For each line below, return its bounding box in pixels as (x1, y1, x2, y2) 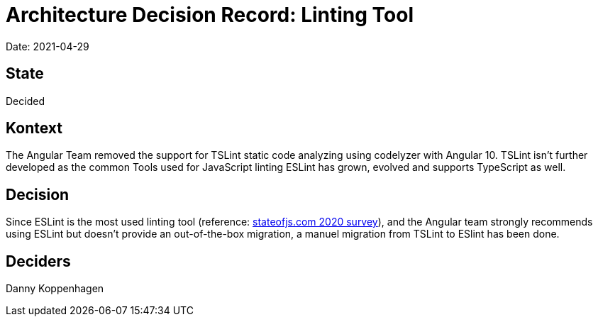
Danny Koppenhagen (6, 282, 104, 295)
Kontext (6, 119, 62, 138)
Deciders (6, 252, 71, 270)
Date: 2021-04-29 (6, 40, 89, 52)
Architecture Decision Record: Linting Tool (6, 3, 414, 27)
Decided (6, 94, 45, 107)
